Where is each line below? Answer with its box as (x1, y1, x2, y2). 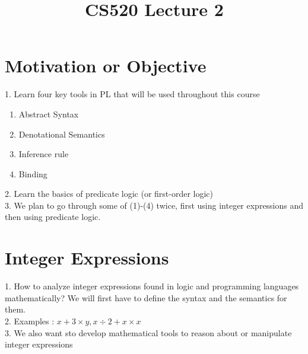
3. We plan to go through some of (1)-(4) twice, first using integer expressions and (5, 199, 304, 211)
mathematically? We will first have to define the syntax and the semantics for (5, 291, 287, 304)
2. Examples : (5, 314, 55, 327)
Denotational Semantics (18, 127, 105, 140)
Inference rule (18, 148, 69, 160)
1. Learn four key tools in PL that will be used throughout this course (5, 88, 260, 100)
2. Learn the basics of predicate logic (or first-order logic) (5, 187, 214, 200)
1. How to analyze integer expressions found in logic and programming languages (5, 280, 299, 292)
